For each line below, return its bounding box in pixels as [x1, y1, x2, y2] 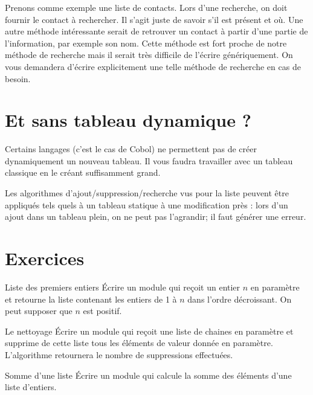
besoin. [5, 72, 31, 85]
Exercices [5, 246, 85, 271]
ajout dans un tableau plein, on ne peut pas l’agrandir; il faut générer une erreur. [5, 210, 306, 223]
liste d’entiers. [5, 381, 57, 393]
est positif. [83, 304, 122, 317]
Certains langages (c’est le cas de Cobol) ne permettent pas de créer [5, 143, 257, 155]
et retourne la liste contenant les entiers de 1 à [5, 292, 177, 305]
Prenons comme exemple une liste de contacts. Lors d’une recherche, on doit [5, 1, 288, 13]
